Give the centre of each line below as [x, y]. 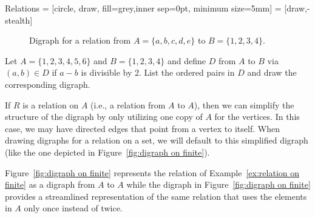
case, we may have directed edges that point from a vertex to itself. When [142, 128]
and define [186, 60]
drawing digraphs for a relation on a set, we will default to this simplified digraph [157, 140]
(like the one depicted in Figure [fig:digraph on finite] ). [107, 152]
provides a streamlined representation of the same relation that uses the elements [156, 196]
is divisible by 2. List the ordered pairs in [158, 72]
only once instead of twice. [73, 208]
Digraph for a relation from [80, 40]
